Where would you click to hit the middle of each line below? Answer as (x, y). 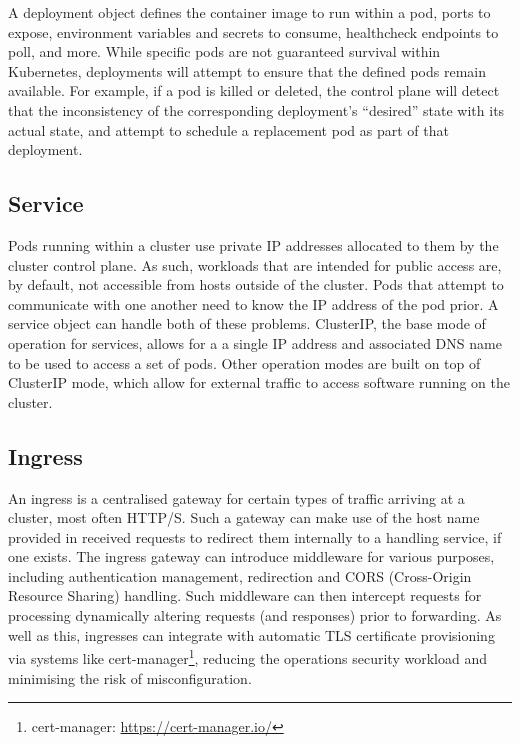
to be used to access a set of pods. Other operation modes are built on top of (244, 362)
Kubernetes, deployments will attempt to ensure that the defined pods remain (247, 70)
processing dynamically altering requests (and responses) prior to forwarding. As (255, 615)
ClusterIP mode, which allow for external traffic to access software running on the (259, 382)
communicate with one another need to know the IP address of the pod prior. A (253, 303)
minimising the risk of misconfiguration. (130, 677)
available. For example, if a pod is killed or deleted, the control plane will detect (254, 90)
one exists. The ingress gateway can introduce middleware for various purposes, (251, 556)
